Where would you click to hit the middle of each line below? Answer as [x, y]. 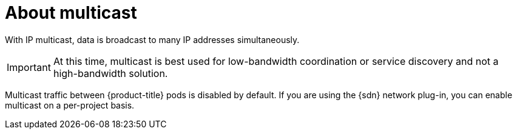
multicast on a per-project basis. [70, 105]
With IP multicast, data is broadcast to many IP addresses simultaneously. [152, 39]
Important [29, 67]
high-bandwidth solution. [110, 73]
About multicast [71, 13]
